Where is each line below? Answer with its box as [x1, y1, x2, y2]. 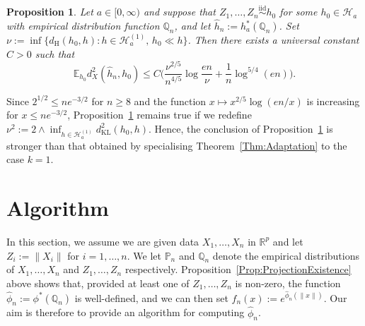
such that [35, 46, 75, 61]
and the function [134, 93, 207, 108]
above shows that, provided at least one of [6, 275, 190, 290]
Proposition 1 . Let [6, 4, 93, 19]
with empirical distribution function [6, 18, 160, 33]
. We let [127, 248, 161, 262]
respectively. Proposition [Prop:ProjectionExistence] [124, 262, 352, 277]
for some [279, 4, 318, 19]
